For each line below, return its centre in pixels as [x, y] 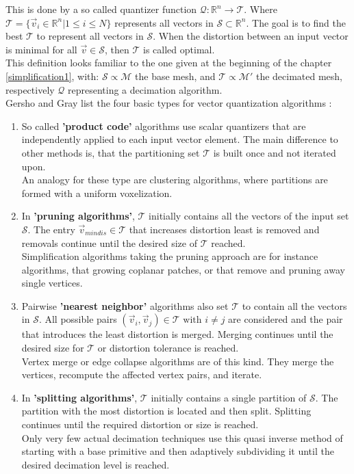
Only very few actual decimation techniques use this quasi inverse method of [182, 437]
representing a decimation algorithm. [145, 89]
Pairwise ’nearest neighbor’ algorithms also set [125, 305]
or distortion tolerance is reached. [168, 348]
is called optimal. [179, 49]
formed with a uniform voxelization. [97, 193]
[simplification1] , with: [52, 76]
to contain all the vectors [294, 305]
